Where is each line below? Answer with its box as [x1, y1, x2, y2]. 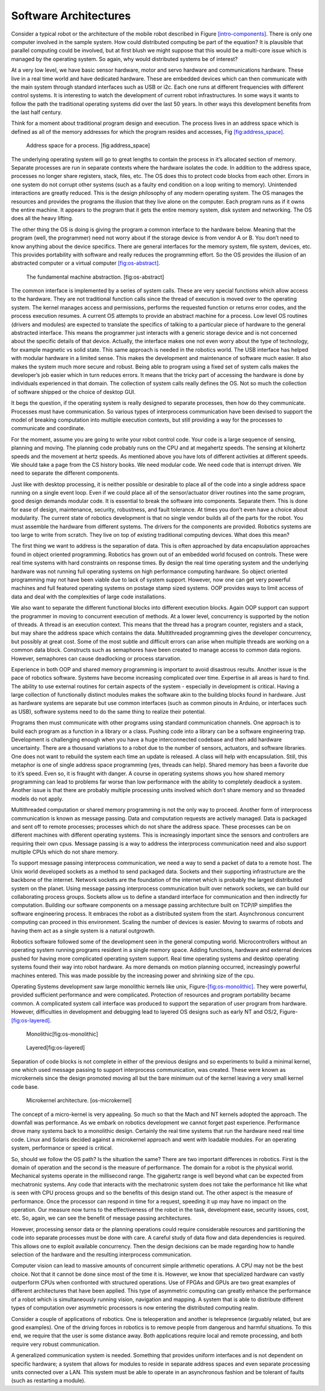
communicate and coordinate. [11, 425, 85, 432]
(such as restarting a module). [11, 1377, 86, 1384]
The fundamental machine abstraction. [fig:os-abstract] [26, 273, 165, 280]
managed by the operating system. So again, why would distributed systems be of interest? [11, 55, 238, 63]
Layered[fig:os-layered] [26, 1044, 85, 1051]
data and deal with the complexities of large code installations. [11, 593, 166, 600]
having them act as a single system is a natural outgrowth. [11, 927, 156, 934]
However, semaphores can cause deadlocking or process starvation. [11, 654, 182, 662]
